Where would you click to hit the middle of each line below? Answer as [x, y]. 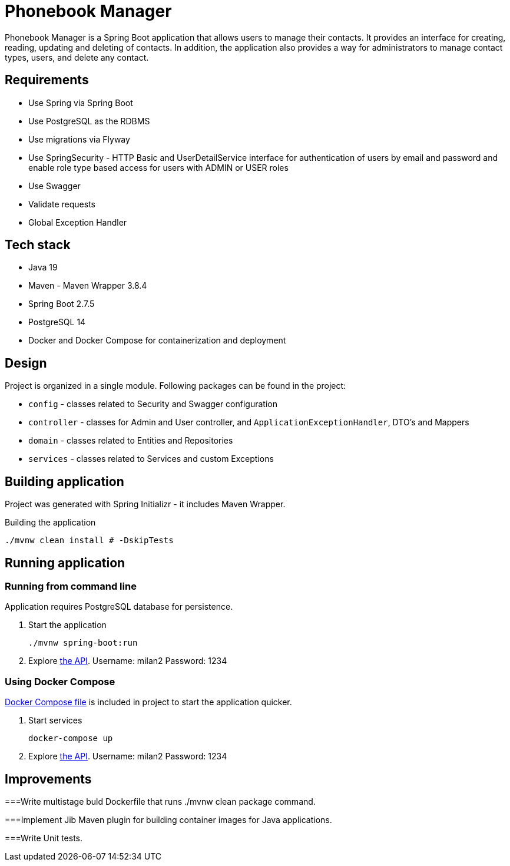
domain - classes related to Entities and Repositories [131, 441]
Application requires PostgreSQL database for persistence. [119, 607]
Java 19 [43, 267]
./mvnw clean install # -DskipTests [89, 541]
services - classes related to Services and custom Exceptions [151, 459]
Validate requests [62, 204]
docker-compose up [71, 738]
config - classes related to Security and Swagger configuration [153, 404]
